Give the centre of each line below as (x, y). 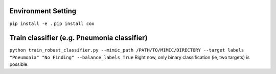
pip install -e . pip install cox (52, 23)
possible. (19, 64)
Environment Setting (43, 11)
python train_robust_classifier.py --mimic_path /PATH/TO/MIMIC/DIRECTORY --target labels (127, 50)
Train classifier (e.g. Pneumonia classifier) (78, 38)
